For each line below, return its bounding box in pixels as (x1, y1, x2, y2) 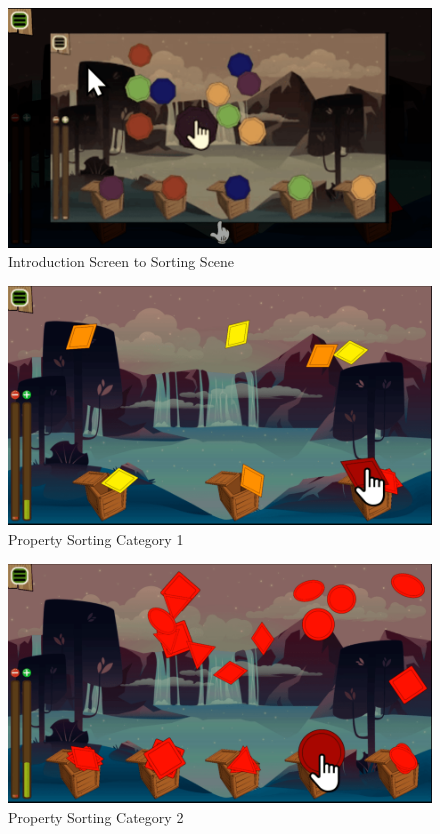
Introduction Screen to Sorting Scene (8, 251, 235, 272)
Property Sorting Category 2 (8, 806, 184, 827)
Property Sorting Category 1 (8, 529, 184, 549)
